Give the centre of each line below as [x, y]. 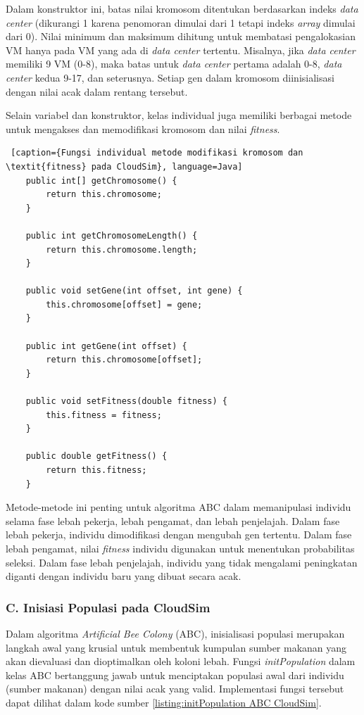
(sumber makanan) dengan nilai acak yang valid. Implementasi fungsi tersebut [175, 689]
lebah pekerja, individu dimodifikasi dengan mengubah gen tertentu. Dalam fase [179, 534]
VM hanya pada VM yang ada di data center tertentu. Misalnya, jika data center [181, 50]
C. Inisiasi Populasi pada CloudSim [108, 607]
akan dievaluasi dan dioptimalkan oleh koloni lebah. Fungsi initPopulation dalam [181, 661]
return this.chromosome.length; [122, 249]
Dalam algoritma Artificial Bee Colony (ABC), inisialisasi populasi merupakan [175, 633]
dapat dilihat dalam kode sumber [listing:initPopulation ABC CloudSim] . [164, 702]
